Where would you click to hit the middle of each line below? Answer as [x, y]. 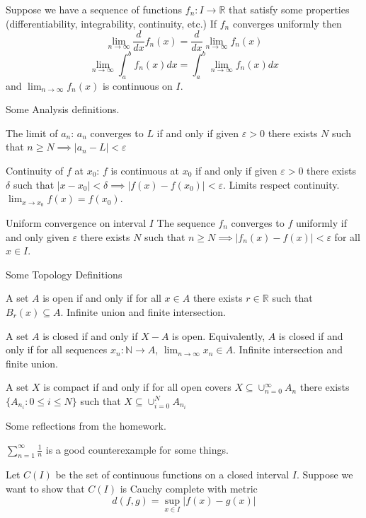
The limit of [32, 133]
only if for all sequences [57, 349]
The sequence [186, 222]
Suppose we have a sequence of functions [94, 9]
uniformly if [321, 222]
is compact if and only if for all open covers [137, 387]
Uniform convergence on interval [76, 222]
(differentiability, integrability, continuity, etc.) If [111, 23]
